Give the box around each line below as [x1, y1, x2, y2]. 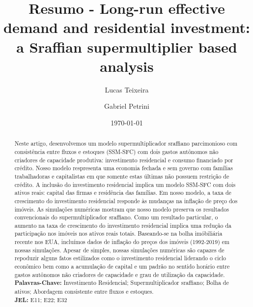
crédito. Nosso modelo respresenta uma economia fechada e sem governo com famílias [14, 164, 233, 172]
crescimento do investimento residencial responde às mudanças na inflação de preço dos [14, 196, 238, 205]
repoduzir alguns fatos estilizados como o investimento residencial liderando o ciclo [14, 254, 226, 262]
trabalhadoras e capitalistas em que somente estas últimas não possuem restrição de [14, 172, 229, 180]
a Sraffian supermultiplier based [16, 36, 237, 57]
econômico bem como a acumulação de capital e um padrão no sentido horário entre [14, 262, 230, 271]
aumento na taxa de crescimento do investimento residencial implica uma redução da [14, 221, 231, 229]
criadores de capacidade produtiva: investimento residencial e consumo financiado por [14, 155, 233, 164]
